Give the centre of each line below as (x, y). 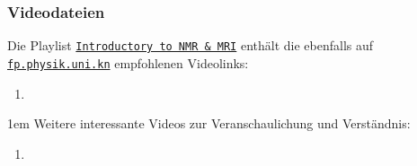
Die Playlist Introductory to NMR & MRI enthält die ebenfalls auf (191, 45)
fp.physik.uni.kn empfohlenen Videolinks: (128, 62)
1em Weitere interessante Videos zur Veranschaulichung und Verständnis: (209, 123)
